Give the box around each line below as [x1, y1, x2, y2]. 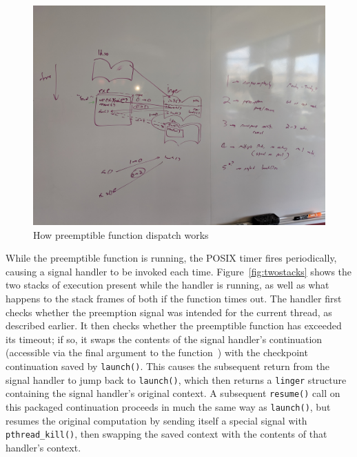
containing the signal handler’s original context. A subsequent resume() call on [6, 386, 340, 400]
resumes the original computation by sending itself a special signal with [6, 413, 307, 427]
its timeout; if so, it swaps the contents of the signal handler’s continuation [6, 331, 323, 346]
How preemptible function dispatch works [33, 227, 209, 242]
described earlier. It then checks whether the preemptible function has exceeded [6, 318, 342, 333]
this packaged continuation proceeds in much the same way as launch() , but [6, 399, 331, 414]
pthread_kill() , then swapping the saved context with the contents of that [6, 427, 327, 441]
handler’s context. [6, 440, 81, 454]
